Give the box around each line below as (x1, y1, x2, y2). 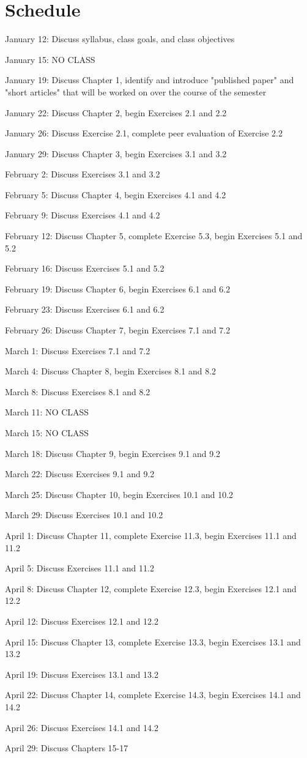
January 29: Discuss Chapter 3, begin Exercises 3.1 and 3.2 (5, 147, 227, 160)
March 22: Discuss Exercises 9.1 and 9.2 (5, 467, 155, 480)
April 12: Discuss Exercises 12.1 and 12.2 (5, 614, 158, 627)
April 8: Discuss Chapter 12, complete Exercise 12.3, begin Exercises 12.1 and (5, 582, 297, 595)
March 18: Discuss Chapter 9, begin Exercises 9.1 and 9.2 (5, 447, 221, 459)
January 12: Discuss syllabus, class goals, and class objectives (5, 32, 235, 45)
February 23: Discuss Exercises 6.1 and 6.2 (5, 303, 165, 316)
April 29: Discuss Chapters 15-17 (5, 741, 128, 754)
